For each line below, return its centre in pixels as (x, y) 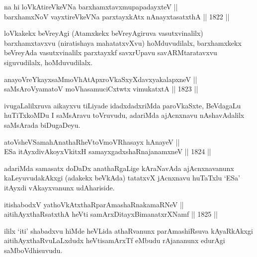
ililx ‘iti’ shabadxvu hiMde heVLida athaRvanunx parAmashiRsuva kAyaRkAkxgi (128, 230)
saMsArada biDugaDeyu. (42, 125)
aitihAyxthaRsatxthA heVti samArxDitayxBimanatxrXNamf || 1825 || (111, 214)
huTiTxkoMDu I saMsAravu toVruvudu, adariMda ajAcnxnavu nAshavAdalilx (124, 115)
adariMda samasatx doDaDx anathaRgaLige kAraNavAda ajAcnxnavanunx (119, 168)
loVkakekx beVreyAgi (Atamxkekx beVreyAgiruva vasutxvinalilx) (104, 33)
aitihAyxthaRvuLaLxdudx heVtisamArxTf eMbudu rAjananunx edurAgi (115, 240)
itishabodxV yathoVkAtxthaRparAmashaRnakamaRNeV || (94, 204)
